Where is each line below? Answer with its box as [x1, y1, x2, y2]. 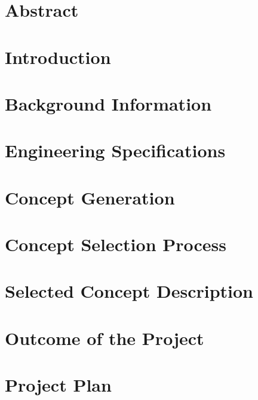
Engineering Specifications [5, 138, 226, 163]
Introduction [5, 44, 111, 69]
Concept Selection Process [5, 232, 227, 257]
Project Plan [5, 372, 112, 397]
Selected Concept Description [5, 279, 253, 303]
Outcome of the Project [5, 325, 204, 350]
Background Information [5, 91, 212, 115]
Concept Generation [5, 185, 175, 209]
